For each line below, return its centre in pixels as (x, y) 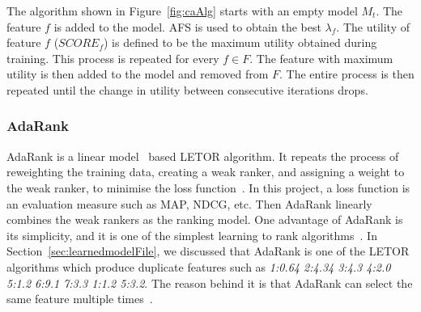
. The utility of (373, 26)
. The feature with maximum (321, 58)
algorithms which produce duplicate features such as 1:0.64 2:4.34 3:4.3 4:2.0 (199, 266)
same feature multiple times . (80, 299)
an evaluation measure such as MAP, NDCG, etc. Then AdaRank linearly (189, 203)
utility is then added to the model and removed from (138, 74)
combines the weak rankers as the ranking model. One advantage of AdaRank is (205, 219)
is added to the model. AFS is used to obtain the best (187, 26)
